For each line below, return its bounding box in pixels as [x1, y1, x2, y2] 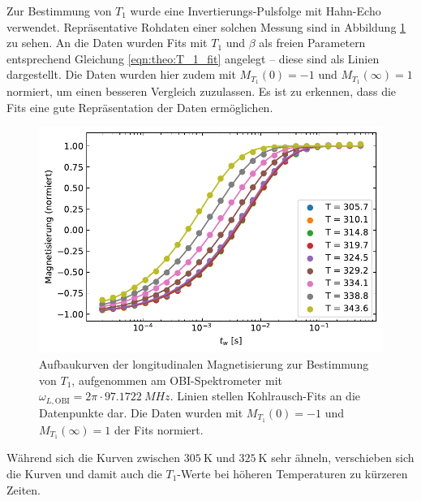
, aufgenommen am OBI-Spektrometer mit [71, 371, 282, 388]
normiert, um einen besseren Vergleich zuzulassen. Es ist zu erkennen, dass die [6, 83, 397, 100]
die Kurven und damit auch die [6, 465, 162, 482]
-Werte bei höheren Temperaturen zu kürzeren [177, 465, 408, 482]
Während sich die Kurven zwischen [6, 449, 181, 466]
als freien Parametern [259, 34, 366, 51]
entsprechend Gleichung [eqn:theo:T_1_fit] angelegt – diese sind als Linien [6, 50, 380, 67]
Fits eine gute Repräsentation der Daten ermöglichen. [6, 98, 273, 115]
